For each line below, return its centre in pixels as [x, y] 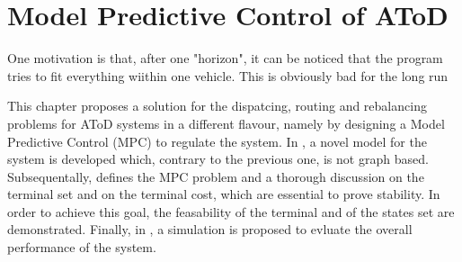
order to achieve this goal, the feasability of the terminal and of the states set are [231, 211]
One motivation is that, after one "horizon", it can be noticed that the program [225, 58]
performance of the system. [82, 247]
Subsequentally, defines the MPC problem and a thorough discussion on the [216, 176]
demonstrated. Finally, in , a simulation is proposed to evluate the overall [210, 229]
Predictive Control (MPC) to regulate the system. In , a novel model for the [217, 141]
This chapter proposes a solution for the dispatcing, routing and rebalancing [217, 106]
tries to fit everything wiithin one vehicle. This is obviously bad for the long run [228, 75]
